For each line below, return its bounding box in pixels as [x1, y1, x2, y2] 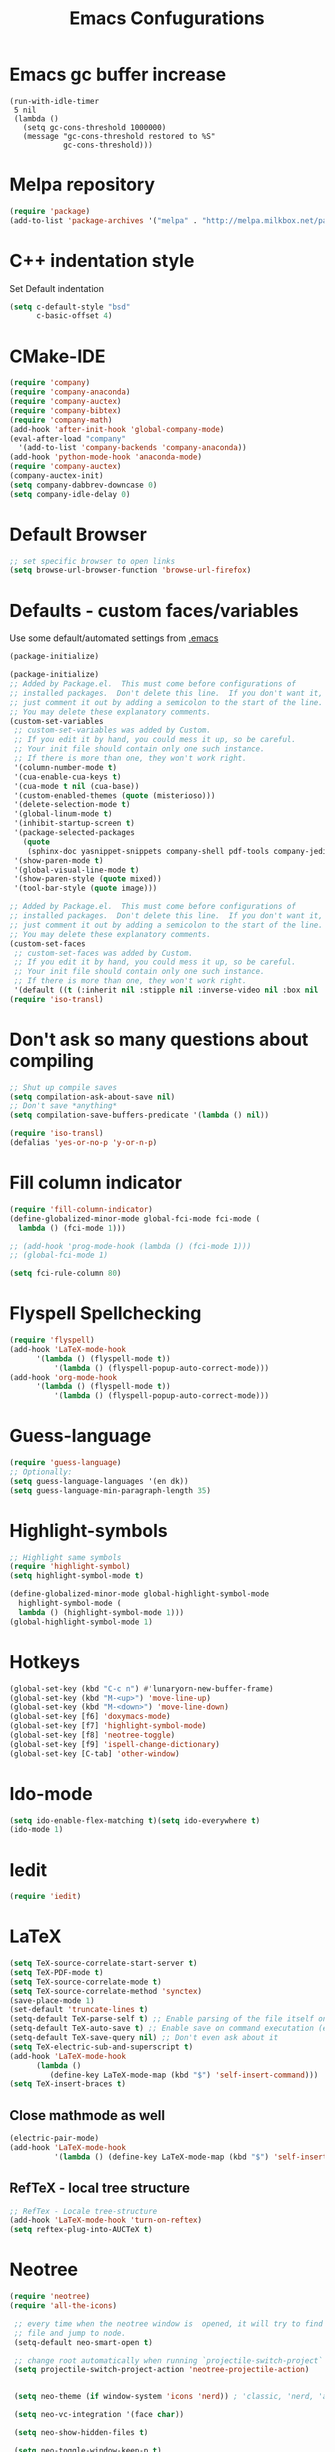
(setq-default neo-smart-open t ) [13, 2337, 154, 2347]
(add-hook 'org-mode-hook [9, 1372, 117, 1382]
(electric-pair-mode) [9, 2133, 100, 2144]
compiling [9, 1049, 94, 1072]
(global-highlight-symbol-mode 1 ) [9, 1617, 154, 1627]
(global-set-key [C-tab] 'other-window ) [9, 1748, 181, 1759]
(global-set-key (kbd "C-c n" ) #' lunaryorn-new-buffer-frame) [9, 1683, 274, 1694]
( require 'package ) [9, 206, 91, 216]
